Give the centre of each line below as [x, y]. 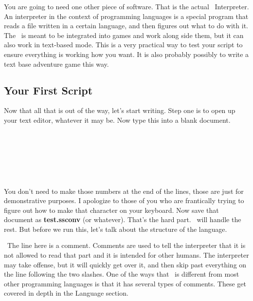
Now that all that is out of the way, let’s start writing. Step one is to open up [120, 110]
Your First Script [48, 90]
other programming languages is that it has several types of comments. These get [125, 283]
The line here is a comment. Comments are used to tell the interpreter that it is [126, 245]
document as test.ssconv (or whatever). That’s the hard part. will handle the [123, 219]
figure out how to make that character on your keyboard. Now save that [111, 210]
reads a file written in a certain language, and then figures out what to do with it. [126, 26]
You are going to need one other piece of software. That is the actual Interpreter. [126, 6]
